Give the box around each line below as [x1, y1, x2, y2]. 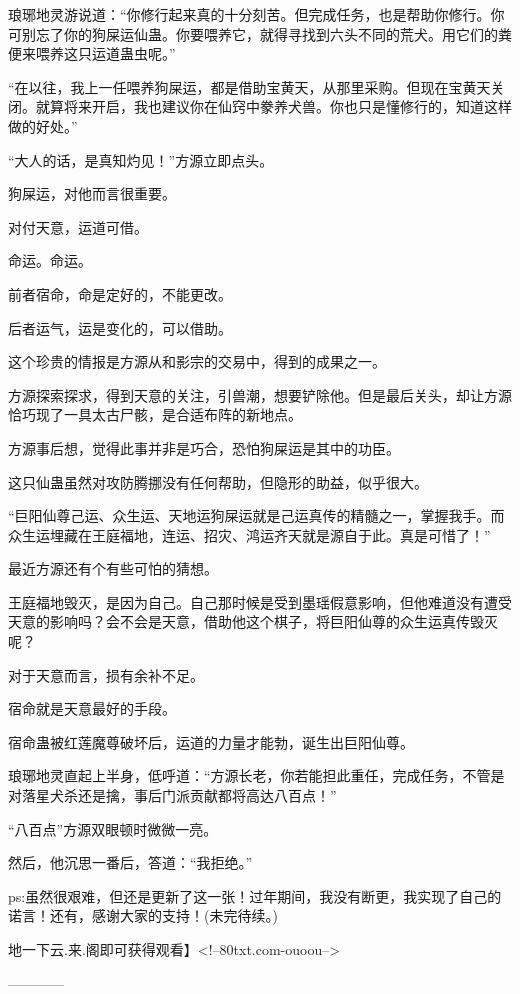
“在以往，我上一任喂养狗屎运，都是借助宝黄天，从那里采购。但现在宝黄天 [8, 76, 491, 97]
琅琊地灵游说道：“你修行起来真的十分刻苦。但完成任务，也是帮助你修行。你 [8, 4, 505, 24]
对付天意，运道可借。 [8, 216, 148, 237]
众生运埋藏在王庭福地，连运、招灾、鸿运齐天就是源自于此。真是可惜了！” [8, 524, 491, 545]
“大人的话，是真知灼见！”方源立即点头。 [8, 149, 274, 170]
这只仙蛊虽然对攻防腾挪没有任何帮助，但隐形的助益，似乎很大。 [8, 471, 428, 492]
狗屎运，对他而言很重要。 [8, 183, 176, 204]
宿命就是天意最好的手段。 [8, 698, 176, 719]
